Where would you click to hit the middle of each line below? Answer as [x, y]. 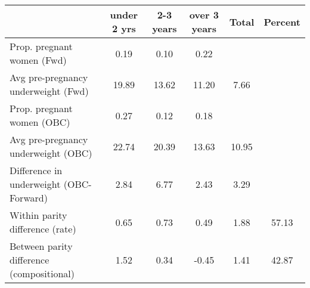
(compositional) [42, 273]
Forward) [29, 198]
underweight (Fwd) [49, 91]
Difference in [36, 170]
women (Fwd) [38, 60]
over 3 [204, 15]
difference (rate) [43, 229]
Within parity [38, 215]
